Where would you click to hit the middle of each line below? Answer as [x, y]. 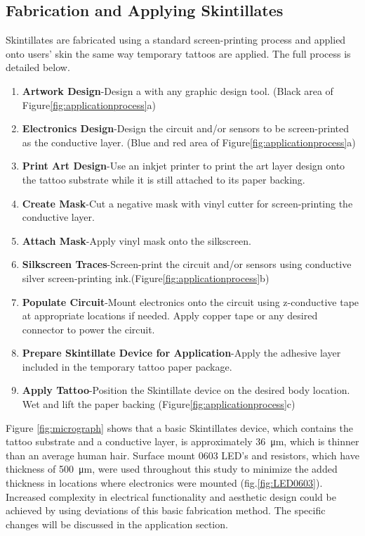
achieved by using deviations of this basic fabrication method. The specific [166, 510]
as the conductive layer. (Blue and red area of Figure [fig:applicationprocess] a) [189, 142]
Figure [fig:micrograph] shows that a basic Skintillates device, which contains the [179, 427]
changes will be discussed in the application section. [117, 524]
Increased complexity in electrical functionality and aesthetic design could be [171, 496]
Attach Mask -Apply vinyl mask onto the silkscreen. [137, 240]
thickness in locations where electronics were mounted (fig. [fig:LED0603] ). [164, 483]
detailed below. [38, 67]
